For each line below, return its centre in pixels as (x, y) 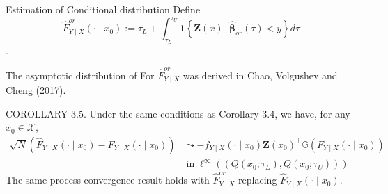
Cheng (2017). (36, 90)
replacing (258, 180)
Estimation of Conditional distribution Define (103, 9)
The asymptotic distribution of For (80, 75)
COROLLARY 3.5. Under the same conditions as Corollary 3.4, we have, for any (178, 113)
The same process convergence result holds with (108, 180)
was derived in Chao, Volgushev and (260, 75)
